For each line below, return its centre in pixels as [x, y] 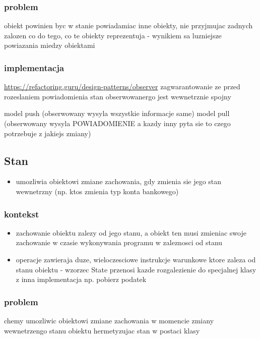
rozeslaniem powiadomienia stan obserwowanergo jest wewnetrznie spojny [118, 96]
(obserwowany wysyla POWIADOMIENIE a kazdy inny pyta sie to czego [117, 123]
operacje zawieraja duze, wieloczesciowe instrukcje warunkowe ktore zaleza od [136, 259]
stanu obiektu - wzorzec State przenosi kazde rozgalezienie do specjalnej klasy [136, 269]
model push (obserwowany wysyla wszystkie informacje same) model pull [117, 113]
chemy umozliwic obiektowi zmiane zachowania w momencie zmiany [109, 320]
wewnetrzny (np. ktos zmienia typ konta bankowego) [97, 191]
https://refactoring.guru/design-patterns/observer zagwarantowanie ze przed [122, 87]
